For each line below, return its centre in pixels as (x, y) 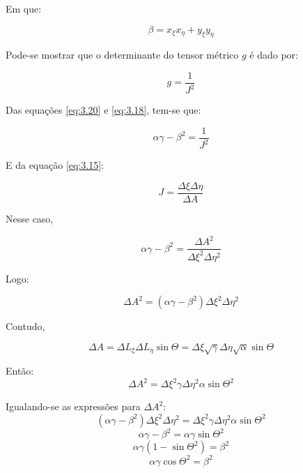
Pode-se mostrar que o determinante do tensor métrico (122, 55)
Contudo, (25, 326)
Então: (20, 371)
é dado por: (274, 55)
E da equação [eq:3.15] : (55, 165)
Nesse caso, (30, 219)
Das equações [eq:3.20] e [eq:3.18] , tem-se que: (103, 110)
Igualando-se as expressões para (73, 406)
